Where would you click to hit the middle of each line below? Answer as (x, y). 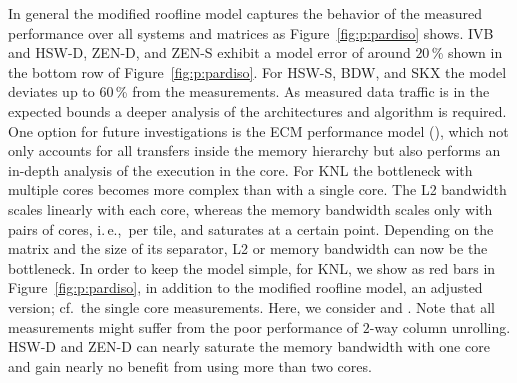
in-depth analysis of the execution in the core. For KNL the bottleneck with (240, 169)
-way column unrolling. (440, 326)
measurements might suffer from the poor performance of (183, 326)
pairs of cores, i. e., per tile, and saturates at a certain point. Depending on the (251, 228)
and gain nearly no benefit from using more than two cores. (190, 365)
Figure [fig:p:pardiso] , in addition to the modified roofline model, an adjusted (245, 287)
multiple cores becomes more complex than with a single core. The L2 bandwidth (257, 189)
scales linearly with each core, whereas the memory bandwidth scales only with (250, 208)
